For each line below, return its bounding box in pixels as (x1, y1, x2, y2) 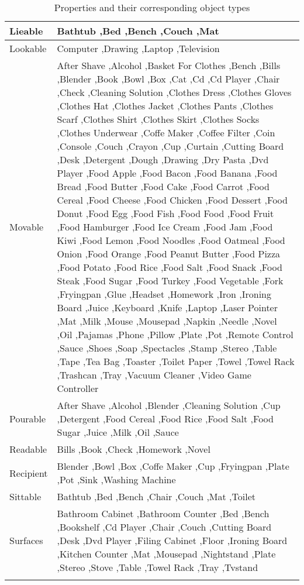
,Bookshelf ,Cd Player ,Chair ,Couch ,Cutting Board (57, 520, 272, 534)
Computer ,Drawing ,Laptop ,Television (57, 42, 220, 55)
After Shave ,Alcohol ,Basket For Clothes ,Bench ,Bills (57, 58, 281, 72)
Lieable (9, 24, 43, 37)
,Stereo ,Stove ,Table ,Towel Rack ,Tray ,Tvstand (57, 560, 258, 574)
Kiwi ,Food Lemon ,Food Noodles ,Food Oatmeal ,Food (57, 233, 285, 247)
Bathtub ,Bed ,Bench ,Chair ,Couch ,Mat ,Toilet (57, 490, 255, 503)
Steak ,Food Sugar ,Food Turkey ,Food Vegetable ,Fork (57, 274, 284, 287)
